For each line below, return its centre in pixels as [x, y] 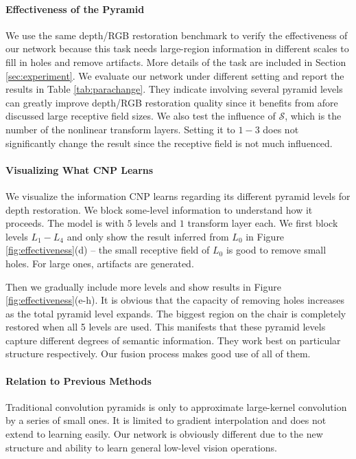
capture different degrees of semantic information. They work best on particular [173, 340]
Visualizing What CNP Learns [80, 169]
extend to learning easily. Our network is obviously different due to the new [164, 434]
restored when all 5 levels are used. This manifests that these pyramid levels [166, 327]
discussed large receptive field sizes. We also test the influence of [141, 116]
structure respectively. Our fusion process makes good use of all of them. [158, 354]
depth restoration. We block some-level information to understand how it [159, 209]
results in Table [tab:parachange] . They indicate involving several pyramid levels [174, 89]
